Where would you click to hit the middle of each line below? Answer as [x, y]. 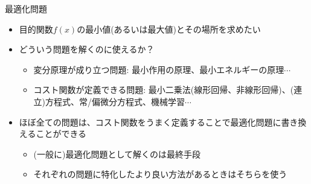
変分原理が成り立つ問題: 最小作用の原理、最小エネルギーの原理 [159, 69]
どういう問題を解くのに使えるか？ [87, 49]
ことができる [61, 134]
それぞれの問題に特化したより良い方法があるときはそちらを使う [160, 174]
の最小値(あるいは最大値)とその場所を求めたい [169, 29]
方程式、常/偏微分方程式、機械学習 [115, 101]
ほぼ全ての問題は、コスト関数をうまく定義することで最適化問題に [150, 122]
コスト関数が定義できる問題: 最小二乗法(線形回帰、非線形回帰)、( [164, 90]
